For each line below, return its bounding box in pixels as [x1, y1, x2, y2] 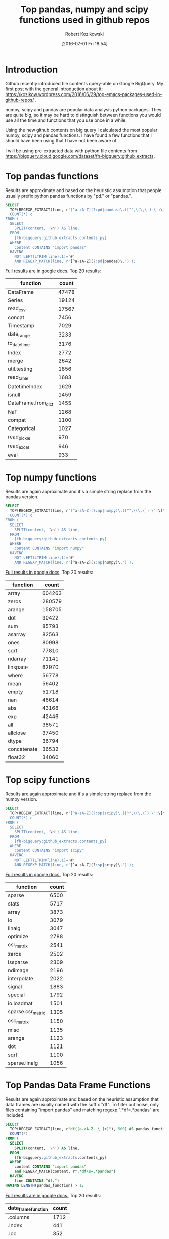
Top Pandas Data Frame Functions [5, 1079, 151, 1091]
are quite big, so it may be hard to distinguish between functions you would [5, 112, 161, 118]
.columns [8, 1214, 30, 1221]
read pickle [8, 433, 31, 441]
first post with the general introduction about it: [5, 86, 103, 92]
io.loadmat [8, 999, 33, 1007]
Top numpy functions [5, 471, 97, 483]
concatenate [8, 745, 38, 752]
